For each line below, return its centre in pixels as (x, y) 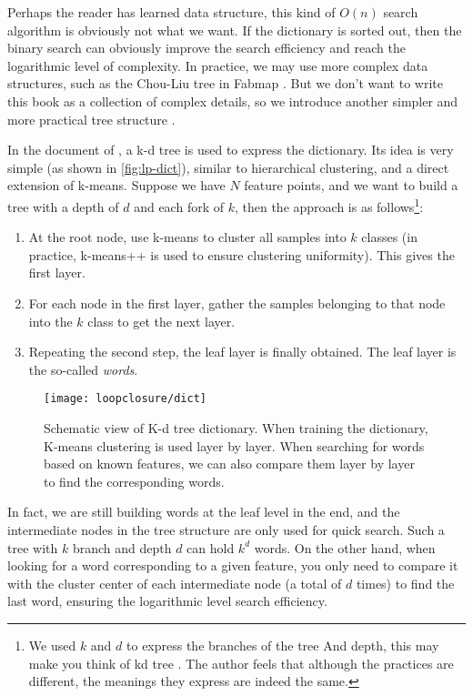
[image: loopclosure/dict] (125, 399)
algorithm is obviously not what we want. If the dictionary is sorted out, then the (235, 30)
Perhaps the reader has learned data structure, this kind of (171, 12)
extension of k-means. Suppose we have (116, 185)
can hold (211, 547)
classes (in (389, 237)
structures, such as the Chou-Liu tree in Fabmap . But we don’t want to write (225, 83)
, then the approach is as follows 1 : (329, 205)
